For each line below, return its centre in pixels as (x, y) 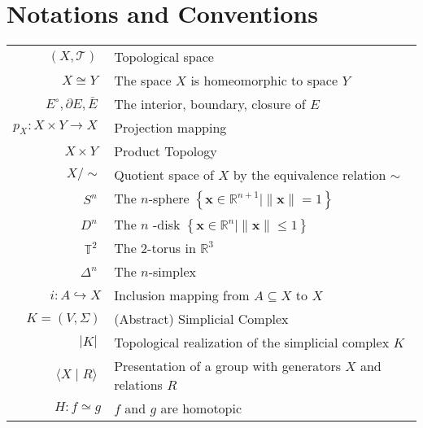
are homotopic (201, 408)
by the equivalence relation (310, 175)
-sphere (169, 199)
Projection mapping (170, 128)
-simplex (172, 272)
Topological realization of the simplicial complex (252, 343)
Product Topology (166, 151)
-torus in (172, 248)
